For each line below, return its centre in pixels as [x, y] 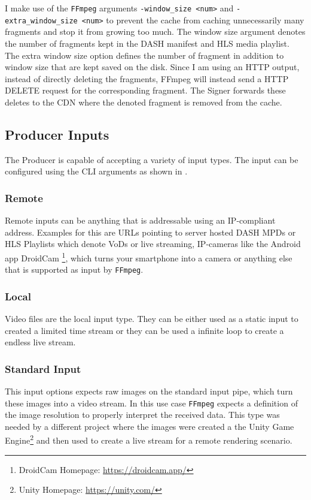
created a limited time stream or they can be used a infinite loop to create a [144, 330]
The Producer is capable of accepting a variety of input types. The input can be [152, 159]
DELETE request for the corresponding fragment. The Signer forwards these [145, 90]
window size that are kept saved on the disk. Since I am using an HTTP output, [152, 67]
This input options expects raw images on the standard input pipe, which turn [149, 391]
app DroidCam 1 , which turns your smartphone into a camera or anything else [149, 257]
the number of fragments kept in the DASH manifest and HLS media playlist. [147, 43]
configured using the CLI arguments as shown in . [96, 171]
